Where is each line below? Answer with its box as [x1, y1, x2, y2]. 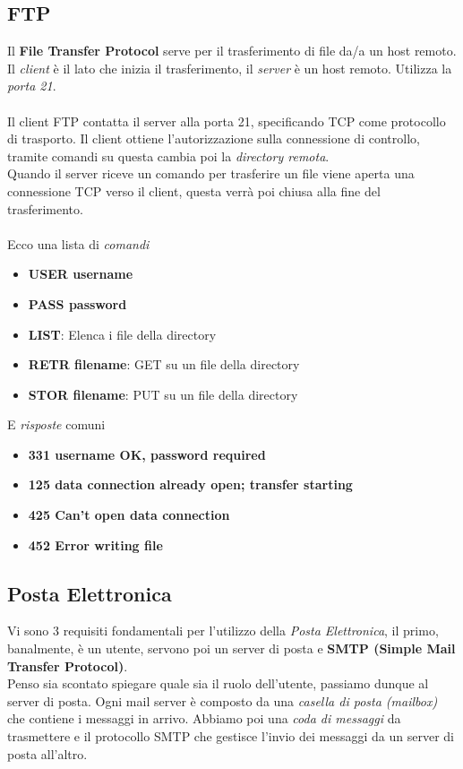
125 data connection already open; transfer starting [28, 475, 353, 494]
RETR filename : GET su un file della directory [28, 355, 300, 374]
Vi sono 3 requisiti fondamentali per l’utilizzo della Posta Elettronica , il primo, [7, 621, 439, 640]
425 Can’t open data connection [28, 505, 230, 524]
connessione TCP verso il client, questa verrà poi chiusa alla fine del [7, 181, 381, 200]
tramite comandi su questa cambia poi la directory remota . [7, 146, 330, 165]
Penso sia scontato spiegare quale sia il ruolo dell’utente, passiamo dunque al [7, 674, 429, 693]
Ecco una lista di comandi [7, 234, 150, 253]
